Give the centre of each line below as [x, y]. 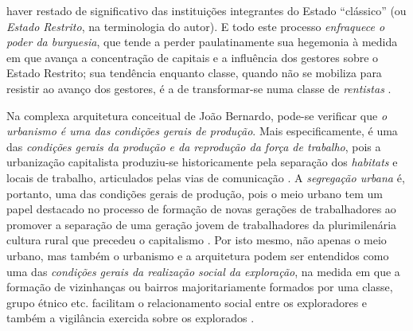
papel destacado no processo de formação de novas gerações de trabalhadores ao [201, 209]
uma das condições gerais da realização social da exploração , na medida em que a [203, 271]
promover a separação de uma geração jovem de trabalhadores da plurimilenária [202, 224]
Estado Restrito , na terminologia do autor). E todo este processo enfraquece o [196, 26]
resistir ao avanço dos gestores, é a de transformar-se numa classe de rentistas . [199, 88]
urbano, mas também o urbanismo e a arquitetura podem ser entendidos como [198, 255]
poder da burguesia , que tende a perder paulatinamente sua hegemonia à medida [202, 42]
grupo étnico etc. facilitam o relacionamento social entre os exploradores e [187, 302]
